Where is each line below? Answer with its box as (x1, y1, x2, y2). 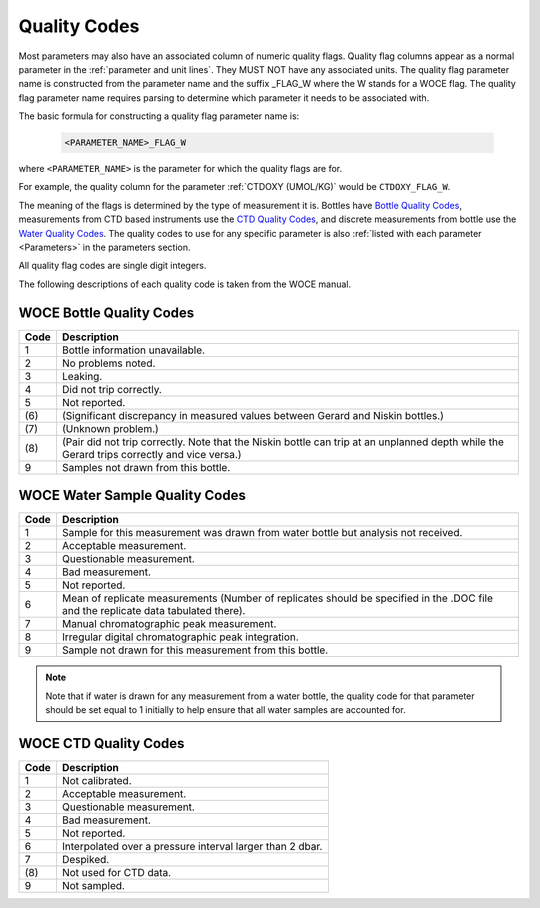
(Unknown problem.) (61, 421, 159, 435)
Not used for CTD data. (61, 865, 172, 879)
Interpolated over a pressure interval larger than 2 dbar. (61, 839, 323, 853)
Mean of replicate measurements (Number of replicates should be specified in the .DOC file (61, 591, 494, 605)
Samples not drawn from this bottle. (61, 460, 231, 474)
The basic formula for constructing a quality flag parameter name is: (18, 110, 300, 122)
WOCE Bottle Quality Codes (18, 304, 195, 321)
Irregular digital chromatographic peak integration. (61, 630, 299, 644)
